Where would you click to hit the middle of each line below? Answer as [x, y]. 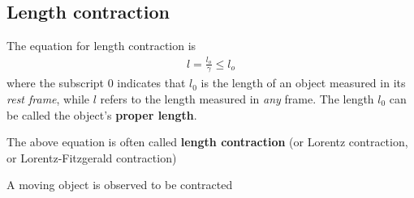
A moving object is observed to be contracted [120, 185]
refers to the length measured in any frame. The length [237, 98]
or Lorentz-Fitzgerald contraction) [92, 157]
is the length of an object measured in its [303, 83]
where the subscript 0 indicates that [96, 83]
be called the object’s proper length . [102, 114]
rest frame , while [48, 98]
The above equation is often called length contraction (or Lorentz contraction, [207, 142]
